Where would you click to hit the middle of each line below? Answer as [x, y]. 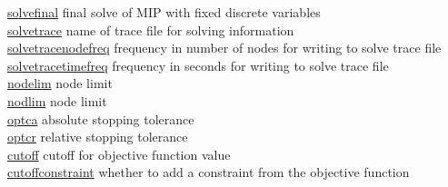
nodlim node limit [57, 100]
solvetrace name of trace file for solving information [151, 30]
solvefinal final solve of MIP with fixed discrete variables [164, 12]
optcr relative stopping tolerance [98, 137]
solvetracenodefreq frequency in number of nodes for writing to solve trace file [224, 48]
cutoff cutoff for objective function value [119, 154]
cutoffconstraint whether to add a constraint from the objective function [209, 172]
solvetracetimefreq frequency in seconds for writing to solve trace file [198, 65]
